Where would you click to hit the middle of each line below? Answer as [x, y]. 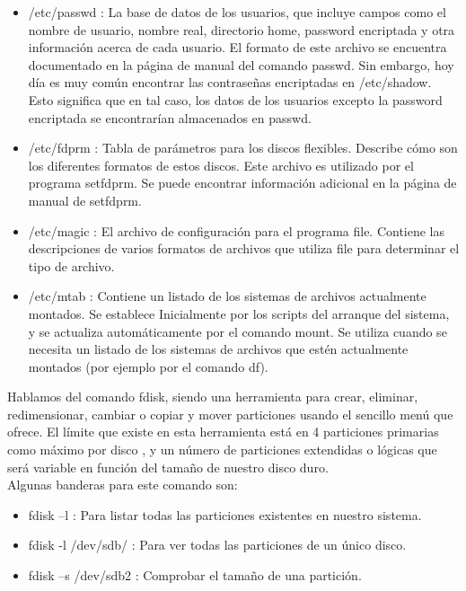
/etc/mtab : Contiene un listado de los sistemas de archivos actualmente [227, 296]
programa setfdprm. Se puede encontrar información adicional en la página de [242, 183]
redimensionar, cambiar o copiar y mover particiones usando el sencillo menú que [230, 414]
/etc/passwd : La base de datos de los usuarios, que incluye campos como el [237, 12]
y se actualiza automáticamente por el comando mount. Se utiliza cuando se [237, 331]
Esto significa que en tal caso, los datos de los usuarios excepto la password [235, 99]
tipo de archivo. [71, 265]
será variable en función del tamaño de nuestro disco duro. [168, 467]
